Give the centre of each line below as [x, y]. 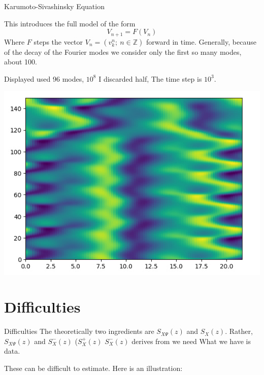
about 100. [21, 62]
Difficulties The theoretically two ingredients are [79, 331]
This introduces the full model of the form [70, 23]
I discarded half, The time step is [150, 78]
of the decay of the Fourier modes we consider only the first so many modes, [123, 52]
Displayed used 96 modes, [44, 78]
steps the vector [58, 41]
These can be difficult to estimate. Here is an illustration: [93, 368]
